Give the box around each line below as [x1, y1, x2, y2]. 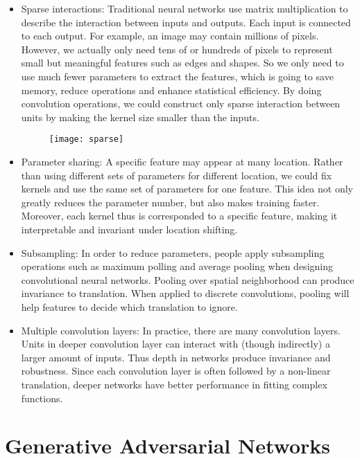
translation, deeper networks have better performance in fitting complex [21, 377, 327, 391]
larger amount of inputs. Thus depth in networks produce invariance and [21, 350, 331, 364]
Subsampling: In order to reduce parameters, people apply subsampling [21, 245, 325, 260]
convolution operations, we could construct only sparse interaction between [21, 96, 341, 111]
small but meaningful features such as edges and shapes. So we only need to [21, 55, 344, 70]
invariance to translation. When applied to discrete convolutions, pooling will [21, 286, 350, 300]
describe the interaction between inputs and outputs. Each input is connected [21, 15, 351, 29]
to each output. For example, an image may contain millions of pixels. [21, 28, 319, 43]
